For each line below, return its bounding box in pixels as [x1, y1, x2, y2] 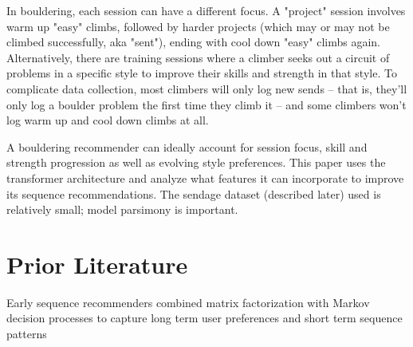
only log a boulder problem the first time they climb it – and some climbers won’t [6, 96, 407, 112]
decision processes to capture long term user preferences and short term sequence [6, 310, 403, 326]
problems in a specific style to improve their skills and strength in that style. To [6, 65, 397, 81]
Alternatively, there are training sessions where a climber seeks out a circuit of [6, 49, 390, 65]
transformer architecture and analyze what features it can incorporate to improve [6, 169, 404, 186]
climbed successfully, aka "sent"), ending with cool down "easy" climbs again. [6, 34, 380, 50]
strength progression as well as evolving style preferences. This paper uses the [6, 154, 386, 171]
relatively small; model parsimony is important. [6, 201, 238, 218]
